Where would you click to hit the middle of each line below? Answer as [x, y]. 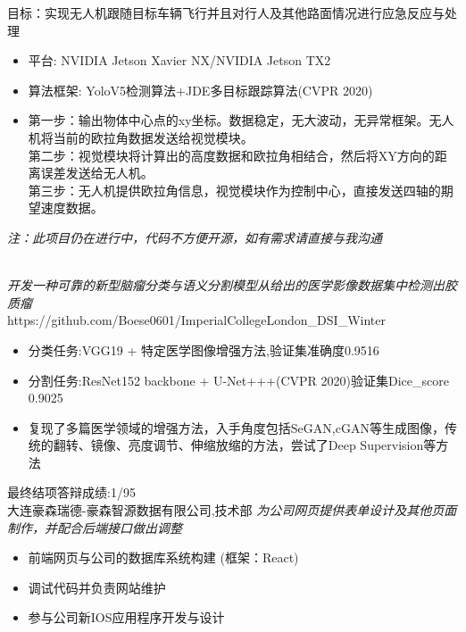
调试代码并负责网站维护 [97, 587]
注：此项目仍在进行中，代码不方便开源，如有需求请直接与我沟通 [195, 237]
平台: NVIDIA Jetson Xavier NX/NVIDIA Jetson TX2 [179, 60]
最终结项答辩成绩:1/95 [71, 492]
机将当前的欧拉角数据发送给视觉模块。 [141, 137]
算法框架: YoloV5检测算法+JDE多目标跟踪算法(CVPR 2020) [200, 90]
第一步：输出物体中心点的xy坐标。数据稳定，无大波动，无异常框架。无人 [241, 120]
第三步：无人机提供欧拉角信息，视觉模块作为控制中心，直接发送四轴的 [234, 190]
